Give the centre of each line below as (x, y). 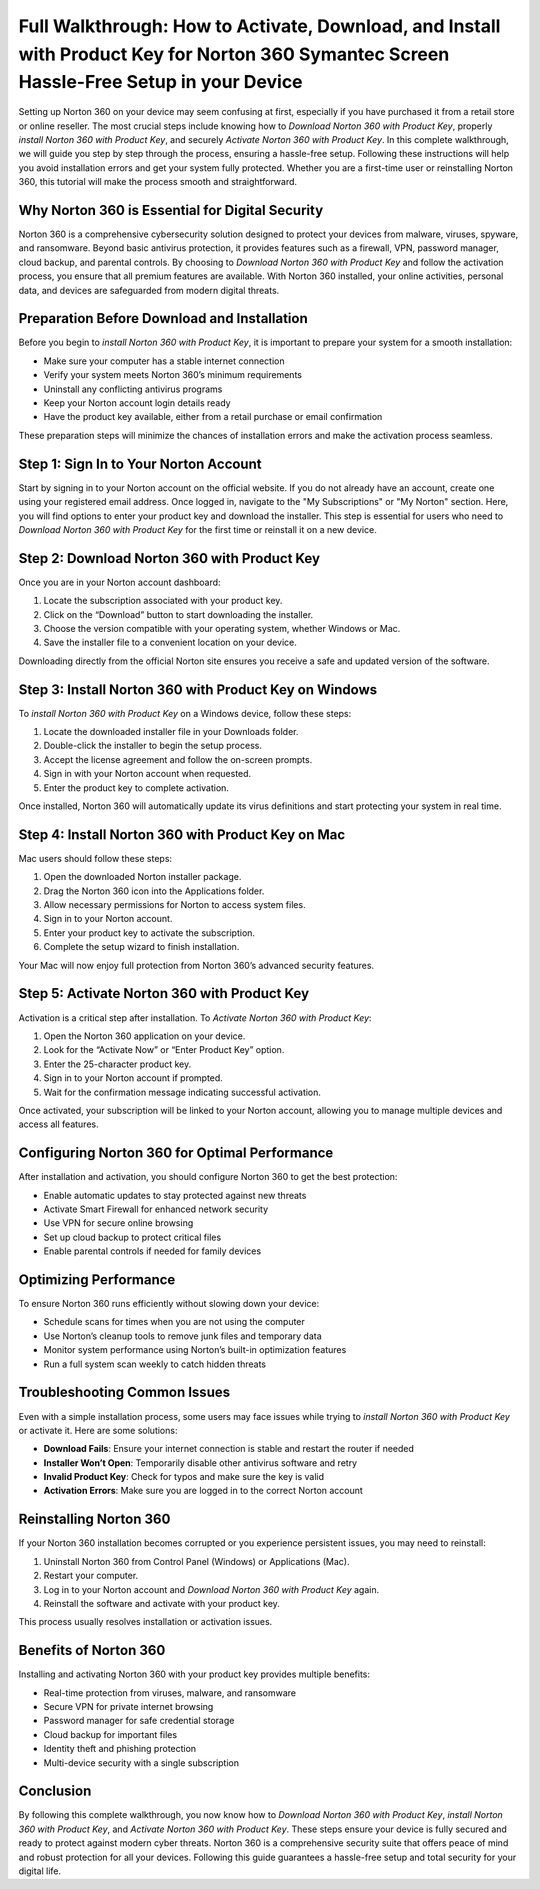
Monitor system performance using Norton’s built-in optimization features (195, 1350)
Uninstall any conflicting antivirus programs (133, 389)
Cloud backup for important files (110, 1734)
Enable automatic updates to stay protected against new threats (175, 1195)
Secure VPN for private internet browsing (128, 1707)
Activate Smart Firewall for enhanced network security (156, 1209)
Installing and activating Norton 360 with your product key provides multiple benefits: (194, 1674)
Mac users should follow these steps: (95, 858)
